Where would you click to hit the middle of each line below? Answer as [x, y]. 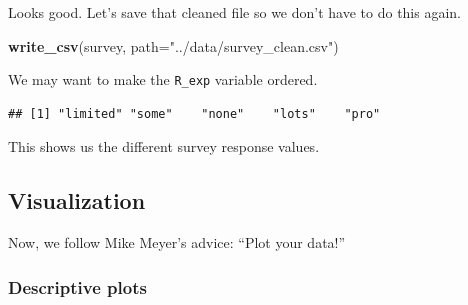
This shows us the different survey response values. [164, 146]
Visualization [77, 200]
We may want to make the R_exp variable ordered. [163, 79]
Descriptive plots [77, 286]
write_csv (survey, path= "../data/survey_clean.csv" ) [173, 45]
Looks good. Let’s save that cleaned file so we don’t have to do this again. [235, 12]
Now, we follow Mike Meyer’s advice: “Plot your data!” [177, 242]
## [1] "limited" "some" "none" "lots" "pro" [194, 113]
